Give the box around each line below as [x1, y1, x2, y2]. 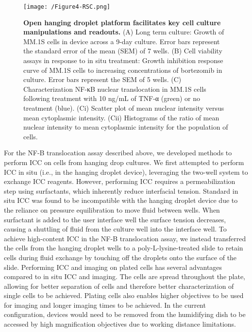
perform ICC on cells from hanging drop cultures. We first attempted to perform [4, 157, 244, 167]
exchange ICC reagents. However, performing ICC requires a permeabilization [4, 176, 235, 186]
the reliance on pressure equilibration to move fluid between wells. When [4, 204, 220, 215]
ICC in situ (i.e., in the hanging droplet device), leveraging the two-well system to [4, 166, 248, 177]
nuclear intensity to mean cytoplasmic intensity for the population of [23, 122, 228, 132]
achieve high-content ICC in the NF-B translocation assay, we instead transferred [4, 233, 246, 243]
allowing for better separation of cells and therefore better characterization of [4, 281, 234, 291]
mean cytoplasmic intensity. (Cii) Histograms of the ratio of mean [23, 112, 219, 122]
